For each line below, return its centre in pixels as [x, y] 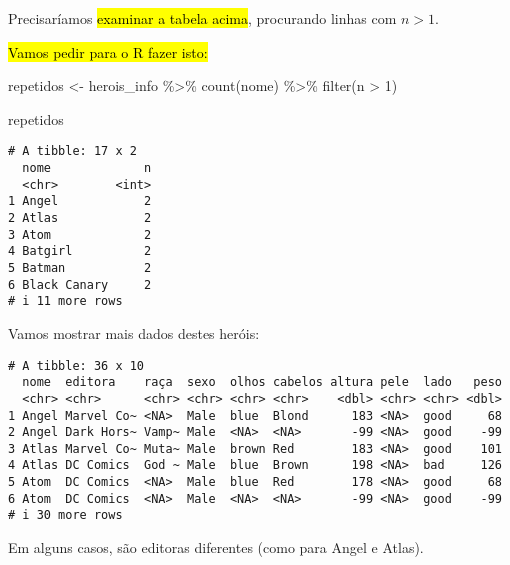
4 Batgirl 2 [80, 251]
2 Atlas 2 [80, 218]
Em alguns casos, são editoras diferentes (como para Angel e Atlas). [216, 547]
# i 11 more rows [65, 301]
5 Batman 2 [80, 267]
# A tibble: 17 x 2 [72, 151]
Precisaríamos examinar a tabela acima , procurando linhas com [202, 18]
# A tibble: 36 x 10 [76, 365]
